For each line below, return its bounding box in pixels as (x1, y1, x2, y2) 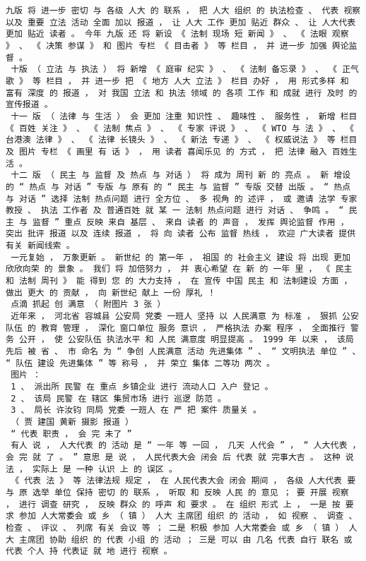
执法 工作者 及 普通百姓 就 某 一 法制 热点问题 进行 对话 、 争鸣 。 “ (40, 205, 344, 216)
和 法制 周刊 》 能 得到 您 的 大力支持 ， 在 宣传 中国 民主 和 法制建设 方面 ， (6, 276, 353, 286)
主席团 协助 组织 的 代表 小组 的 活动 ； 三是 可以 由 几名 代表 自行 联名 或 (19, 534, 353, 545)
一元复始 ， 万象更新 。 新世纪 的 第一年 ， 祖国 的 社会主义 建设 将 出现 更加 (11, 252, 350, 263)
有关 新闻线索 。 (6, 241, 75, 251)
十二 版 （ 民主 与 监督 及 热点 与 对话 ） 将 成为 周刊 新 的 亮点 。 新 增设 (11, 170, 351, 181)
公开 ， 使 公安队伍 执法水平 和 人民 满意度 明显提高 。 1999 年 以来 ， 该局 (19, 334, 354, 345)
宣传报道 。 (6, 99, 53, 110)
